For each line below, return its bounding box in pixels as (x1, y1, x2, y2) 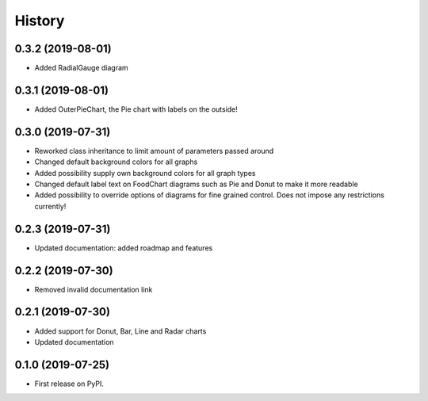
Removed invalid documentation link (34, 285, 153, 294)
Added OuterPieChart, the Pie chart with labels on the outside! (34, 104, 238, 114)
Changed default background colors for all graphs (34, 157, 198, 166)
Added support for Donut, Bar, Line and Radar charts (34, 326, 207, 336)
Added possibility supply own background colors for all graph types (34, 168, 256, 178)
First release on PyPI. (34, 379, 105, 388)
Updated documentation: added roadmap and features (34, 243, 213, 253)
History (14, 12, 65, 29)
